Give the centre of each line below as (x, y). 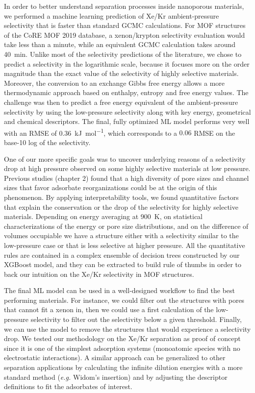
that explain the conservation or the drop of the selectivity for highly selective (121, 207)
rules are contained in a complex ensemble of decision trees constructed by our (122, 255)
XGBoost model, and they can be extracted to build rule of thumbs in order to (123, 264)
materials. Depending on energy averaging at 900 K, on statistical (103, 216)
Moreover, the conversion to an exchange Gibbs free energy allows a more (115, 83)
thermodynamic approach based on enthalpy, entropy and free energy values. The (126, 92)
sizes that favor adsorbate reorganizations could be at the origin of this (111, 187)
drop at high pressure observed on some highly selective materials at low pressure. (127, 168)
